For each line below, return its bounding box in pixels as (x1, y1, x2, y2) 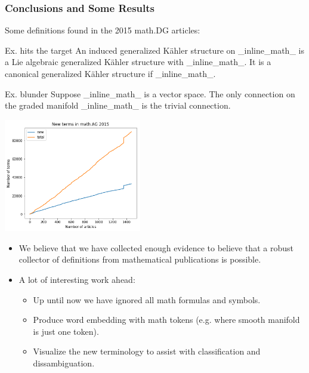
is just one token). (33, 325, 99, 337)
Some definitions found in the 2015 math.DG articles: (5, 24, 200, 36)
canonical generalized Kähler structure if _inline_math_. (5, 67, 216, 79)
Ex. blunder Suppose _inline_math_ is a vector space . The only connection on (5, 87, 295, 100)
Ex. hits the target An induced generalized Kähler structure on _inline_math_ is (5, 44, 304, 56)
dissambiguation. (33, 357, 95, 369)
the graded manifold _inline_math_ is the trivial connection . (5, 99, 231, 112)
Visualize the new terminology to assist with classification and (33, 345, 261, 357)
